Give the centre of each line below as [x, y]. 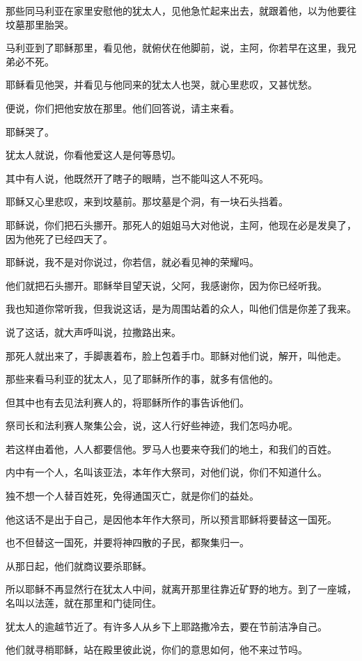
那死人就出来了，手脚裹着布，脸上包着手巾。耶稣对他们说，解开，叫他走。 [176, 355]
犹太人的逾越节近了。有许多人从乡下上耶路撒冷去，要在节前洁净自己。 [166, 626]
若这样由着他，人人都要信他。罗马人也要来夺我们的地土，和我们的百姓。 [171, 448]
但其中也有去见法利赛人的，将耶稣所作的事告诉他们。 [127, 402]
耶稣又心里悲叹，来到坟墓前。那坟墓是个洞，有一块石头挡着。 [147, 201]
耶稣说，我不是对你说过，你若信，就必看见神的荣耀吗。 [132, 262]
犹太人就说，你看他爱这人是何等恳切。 [93, 155]
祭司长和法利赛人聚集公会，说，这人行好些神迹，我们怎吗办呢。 [152, 425]
